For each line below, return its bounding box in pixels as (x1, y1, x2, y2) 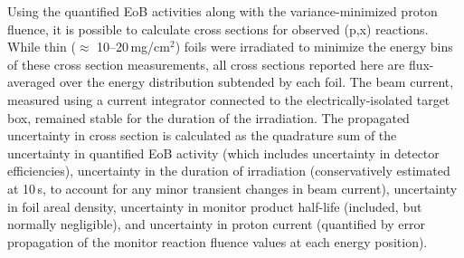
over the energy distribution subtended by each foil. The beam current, (59, 72, 454, 91)
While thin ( (7, 37, 76, 56)
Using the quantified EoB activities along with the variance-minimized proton (7, 2, 438, 20)
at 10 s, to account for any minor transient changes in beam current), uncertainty (7, 178, 458, 197)
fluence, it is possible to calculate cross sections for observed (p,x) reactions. (7, 19, 429, 38)
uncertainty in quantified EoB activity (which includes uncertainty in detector (7, 143, 440, 162)
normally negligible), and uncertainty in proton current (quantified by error (7, 215, 426, 234)
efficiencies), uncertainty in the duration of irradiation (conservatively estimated (7, 161, 450, 180)
